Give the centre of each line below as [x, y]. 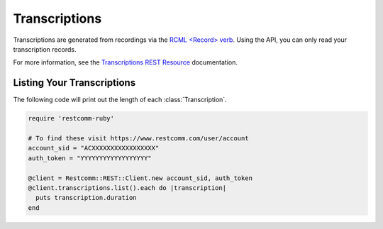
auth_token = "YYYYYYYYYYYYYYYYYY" [90, 158]
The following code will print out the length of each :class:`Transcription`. [120, 100]
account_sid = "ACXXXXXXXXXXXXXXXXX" [94, 148]
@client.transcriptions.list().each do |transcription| [127, 188]
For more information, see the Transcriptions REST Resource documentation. [125, 62]
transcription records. [45, 49]
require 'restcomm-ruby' [71, 118]
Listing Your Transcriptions [74, 83]
